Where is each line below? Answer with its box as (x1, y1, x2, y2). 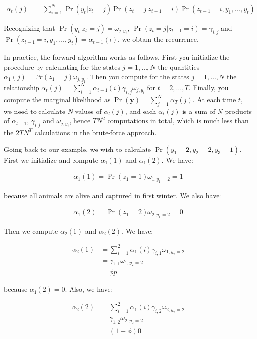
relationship (4, 82, 39, 92)
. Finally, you (188, 82, 229, 92)
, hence (69, 115, 91, 126)
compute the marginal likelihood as (4, 94, 110, 104)
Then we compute (4, 226, 58, 236)
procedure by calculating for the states (4, 61, 120, 72)
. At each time (192, 94, 236, 104)
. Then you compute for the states (86, 71, 189, 81)
